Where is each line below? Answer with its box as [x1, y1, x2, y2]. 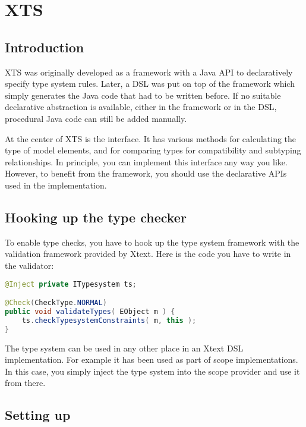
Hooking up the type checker [5, 208, 187, 226]
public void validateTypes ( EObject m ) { [5, 307, 175, 316]
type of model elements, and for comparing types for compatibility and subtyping [5, 144, 301, 156]
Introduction [5, 37, 84, 56]
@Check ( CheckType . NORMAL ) [5, 299, 107, 307]
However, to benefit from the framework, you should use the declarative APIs [5, 167, 287, 180]
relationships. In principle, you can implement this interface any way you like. [5, 155, 288, 168]
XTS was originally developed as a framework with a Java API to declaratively [5, 65, 293, 78]
